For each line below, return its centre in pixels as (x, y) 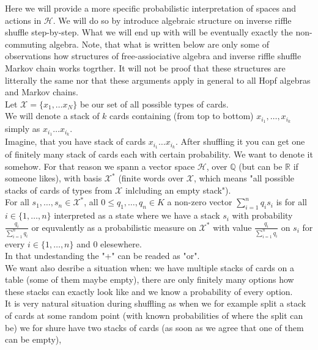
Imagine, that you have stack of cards (76, 141)
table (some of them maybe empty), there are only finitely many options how (150, 279)
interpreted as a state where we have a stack (137, 215)
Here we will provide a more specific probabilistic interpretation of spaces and (151, 8)
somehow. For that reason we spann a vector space (100, 166)
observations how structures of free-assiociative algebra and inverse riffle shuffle (153, 56)
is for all (291, 202)
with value (232, 227)
